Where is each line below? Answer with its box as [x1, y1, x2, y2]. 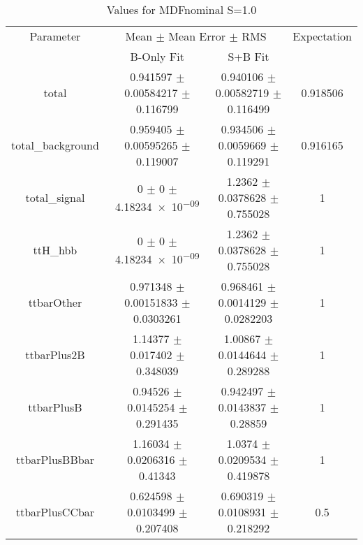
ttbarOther [28, 294, 82, 310]
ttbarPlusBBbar [15, 451, 94, 467]
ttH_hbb [33, 242, 77, 258]
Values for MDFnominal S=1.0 [106, 1, 257, 17]
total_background [11, 137, 99, 153]
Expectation [292, 28, 352, 44]
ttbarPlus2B [25, 347, 85, 363]
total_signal [25, 189, 85, 205]
